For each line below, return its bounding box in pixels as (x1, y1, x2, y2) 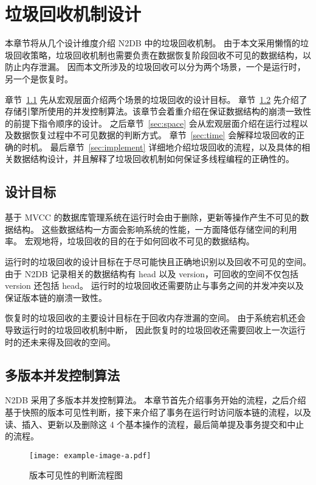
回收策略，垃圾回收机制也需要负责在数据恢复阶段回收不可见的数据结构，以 (13, 48, 311, 61)
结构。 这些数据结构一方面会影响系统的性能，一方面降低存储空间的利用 (13, 222, 297, 235)
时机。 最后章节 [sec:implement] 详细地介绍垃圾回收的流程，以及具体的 (21, 140, 302, 153)
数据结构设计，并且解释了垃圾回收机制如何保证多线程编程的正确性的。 (13, 152, 294, 165)
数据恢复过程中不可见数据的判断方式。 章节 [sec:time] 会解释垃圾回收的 (13, 129, 297, 141)
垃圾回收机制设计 (5, 1, 142, 26)
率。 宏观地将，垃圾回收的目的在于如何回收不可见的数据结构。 (5, 235, 255, 247)
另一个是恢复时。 (5, 72, 73, 85)
